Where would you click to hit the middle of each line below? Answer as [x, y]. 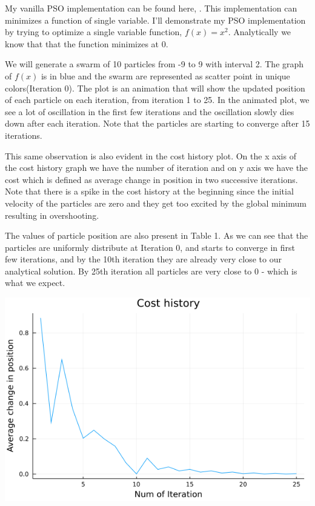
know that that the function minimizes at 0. [87, 43]
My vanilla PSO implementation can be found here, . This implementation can [151, 8]
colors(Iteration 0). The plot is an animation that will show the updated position [155, 88]
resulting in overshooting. [52, 215]
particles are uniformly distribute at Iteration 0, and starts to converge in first [150, 247]
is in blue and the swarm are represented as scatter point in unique [165, 75]
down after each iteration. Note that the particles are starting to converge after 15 [157, 123]
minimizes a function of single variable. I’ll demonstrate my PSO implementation [155, 20]
